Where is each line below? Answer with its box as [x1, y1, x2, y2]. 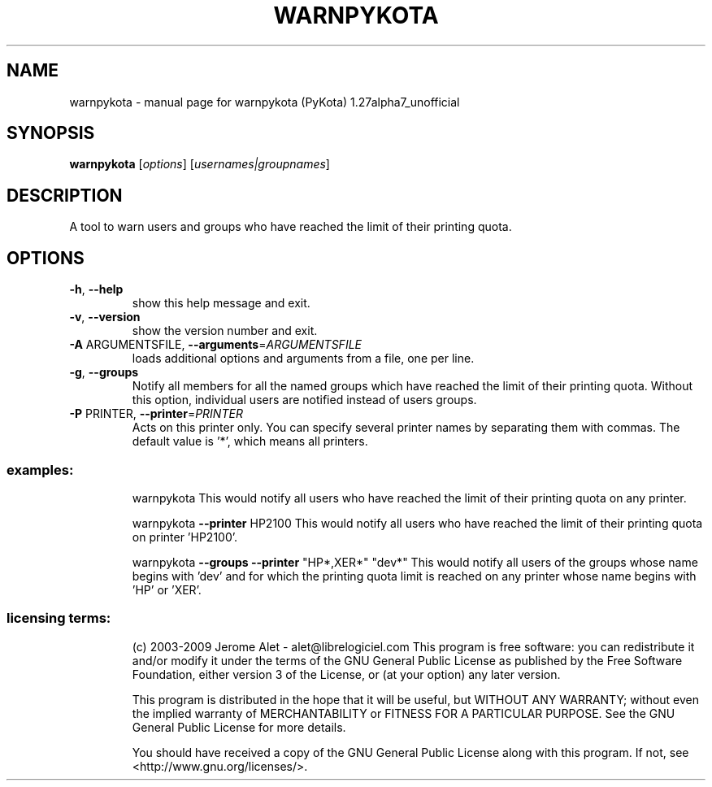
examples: [7, 461, 74, 478]
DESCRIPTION [7, 185, 123, 206]
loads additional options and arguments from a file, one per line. [132, 351, 475, 366]
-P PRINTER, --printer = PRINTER [69, 407, 243, 421]
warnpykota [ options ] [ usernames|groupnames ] [69, 157, 330, 172]
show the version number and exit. [132, 324, 318, 338]
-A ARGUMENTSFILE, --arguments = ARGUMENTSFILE [69, 337, 362, 352]
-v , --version [69, 310, 141, 324]
